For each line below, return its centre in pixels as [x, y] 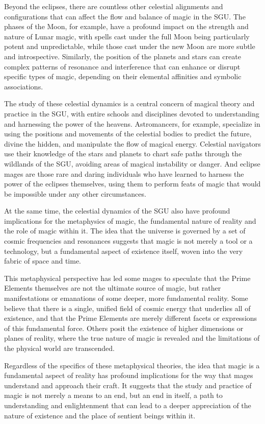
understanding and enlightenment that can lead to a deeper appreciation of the [128, 405]
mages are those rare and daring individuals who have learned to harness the [124, 173]
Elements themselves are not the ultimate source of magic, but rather [113, 288]
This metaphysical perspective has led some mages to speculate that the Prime [127, 278]
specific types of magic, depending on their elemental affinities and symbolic [123, 76]
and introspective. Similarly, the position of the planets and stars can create [123, 56]
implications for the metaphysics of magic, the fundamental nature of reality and [130, 220]
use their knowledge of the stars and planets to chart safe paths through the [123, 154]
